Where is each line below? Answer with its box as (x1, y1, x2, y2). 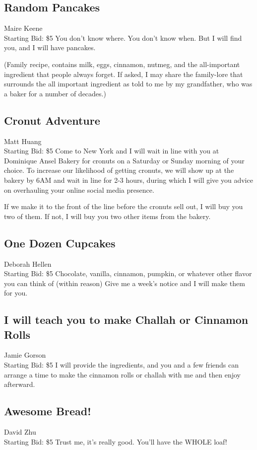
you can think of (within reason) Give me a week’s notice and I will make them (4, 278, 245, 288)
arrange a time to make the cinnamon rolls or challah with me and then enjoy (4, 369, 241, 379)
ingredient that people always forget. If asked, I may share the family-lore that (4, 69, 243, 79)
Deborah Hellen (4, 258, 52, 269)
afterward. (4, 379, 35, 389)
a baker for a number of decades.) (4, 88, 106, 98)
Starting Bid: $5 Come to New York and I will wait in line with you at (4, 146, 219, 156)
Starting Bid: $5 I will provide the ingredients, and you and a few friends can (4, 360, 239, 370)
